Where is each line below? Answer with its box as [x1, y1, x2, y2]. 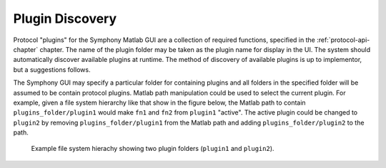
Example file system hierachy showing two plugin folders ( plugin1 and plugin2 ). [31, 145, 274, 153]
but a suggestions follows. [13, 65, 91, 74]
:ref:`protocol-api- [317, 36, 370, 44]
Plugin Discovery [13, 11, 117, 26]
